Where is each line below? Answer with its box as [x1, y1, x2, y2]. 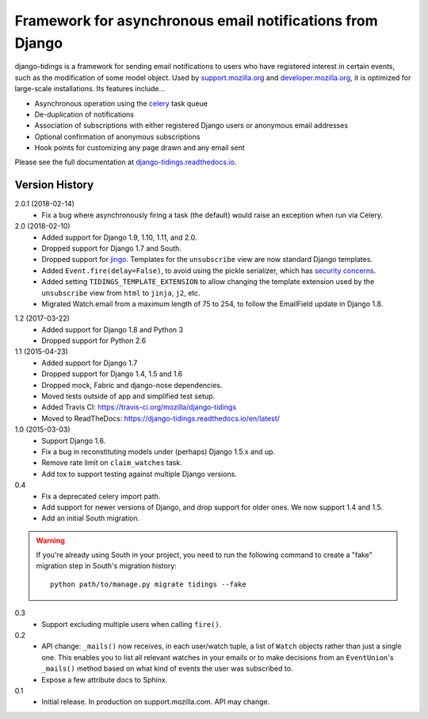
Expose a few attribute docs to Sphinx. [41, 675, 168, 684]
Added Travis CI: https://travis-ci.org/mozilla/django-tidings [41, 402, 237, 412]
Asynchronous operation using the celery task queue [34, 98, 208, 108]
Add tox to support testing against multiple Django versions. [41, 469, 238, 479]
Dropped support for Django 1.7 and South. [41, 243, 182, 253]
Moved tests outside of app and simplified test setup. [41, 391, 216, 401]
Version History [14, 179, 94, 192]
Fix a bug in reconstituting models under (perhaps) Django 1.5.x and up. [41, 447, 276, 456]
